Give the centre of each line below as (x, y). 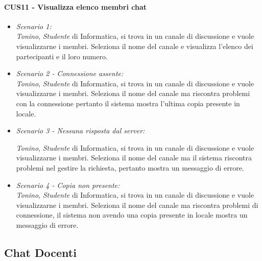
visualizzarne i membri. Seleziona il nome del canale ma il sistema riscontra (134, 158)
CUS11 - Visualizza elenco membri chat (75, 6)
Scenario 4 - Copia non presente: (68, 185)
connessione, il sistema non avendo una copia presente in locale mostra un (132, 215)
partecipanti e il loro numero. (62, 56)
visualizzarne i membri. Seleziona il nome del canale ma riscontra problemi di (137, 205)
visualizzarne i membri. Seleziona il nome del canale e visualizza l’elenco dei (135, 46)
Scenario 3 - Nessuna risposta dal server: (80, 130)
